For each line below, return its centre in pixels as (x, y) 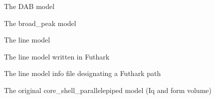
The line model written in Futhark (57, 56)
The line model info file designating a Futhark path (83, 73)
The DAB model (29, 6)
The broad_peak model (40, 23)
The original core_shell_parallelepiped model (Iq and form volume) (108, 90)
